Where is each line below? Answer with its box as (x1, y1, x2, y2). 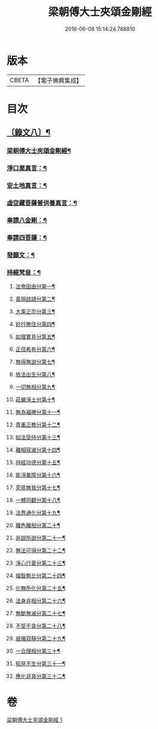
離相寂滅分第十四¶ (15, 446, 61, 453)
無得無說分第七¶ (15, 359, 56, 366)
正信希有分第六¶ (15, 346, 56, 353)
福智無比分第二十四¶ (15, 572, 66, 579)
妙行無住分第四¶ (15, 321, 56, 328)
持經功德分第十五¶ (15, 459, 61, 466)
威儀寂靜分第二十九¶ (15, 635, 66, 642)
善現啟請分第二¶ (15, 295, 56, 302)
